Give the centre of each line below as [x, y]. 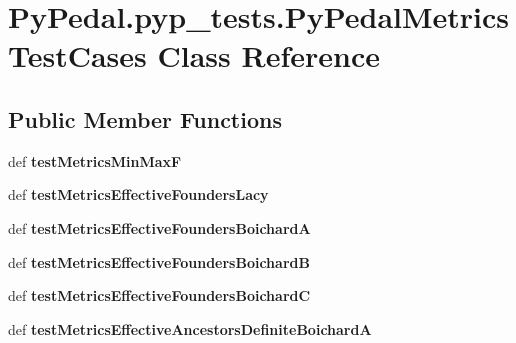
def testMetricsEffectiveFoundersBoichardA [159, 227]
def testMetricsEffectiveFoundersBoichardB [159, 261]
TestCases [77, 55]
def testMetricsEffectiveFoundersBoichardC [159, 295]
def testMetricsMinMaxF [95, 160]
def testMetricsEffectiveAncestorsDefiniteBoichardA [190, 328]
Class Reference [269, 55]
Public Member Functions [145, 118]
